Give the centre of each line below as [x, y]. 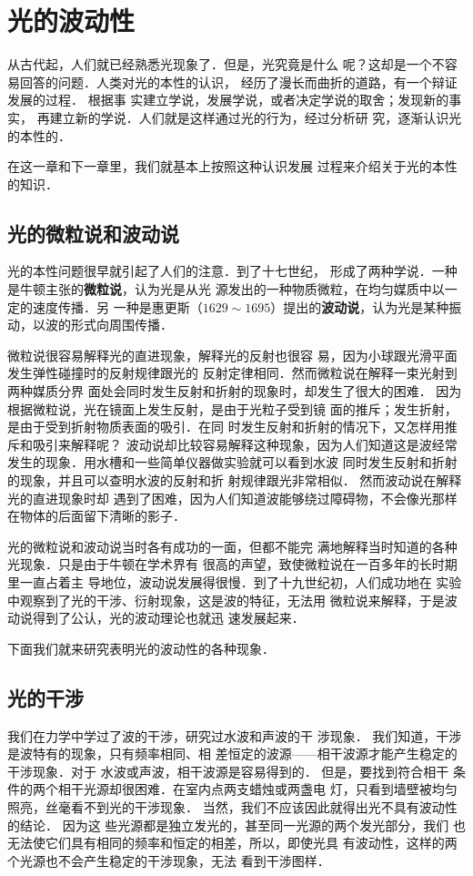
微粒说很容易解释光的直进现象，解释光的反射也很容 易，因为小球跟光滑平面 [232, 355]
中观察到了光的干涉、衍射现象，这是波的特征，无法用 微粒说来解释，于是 [226, 600]
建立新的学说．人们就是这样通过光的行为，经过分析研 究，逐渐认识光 [256, 117]
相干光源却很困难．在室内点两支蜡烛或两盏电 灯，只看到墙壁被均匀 [257, 789]
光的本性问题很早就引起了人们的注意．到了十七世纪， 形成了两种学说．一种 [232, 271]
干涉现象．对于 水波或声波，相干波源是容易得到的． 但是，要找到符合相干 [228, 771]
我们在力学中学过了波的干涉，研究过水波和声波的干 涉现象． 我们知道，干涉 [235, 735]
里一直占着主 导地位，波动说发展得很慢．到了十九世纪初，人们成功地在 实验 [235, 581]
